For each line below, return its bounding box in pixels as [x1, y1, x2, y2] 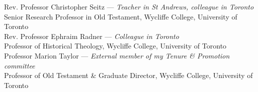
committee [4, 60, 35, 70]
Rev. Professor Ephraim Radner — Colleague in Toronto [4, 30, 179, 41]
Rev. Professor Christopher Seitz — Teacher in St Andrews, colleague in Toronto [4, 1, 254, 11]
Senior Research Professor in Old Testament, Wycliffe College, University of [4, 11, 237, 21]
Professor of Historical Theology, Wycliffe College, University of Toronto [4, 40, 227, 51]
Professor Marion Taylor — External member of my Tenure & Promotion [4, 50, 230, 60]
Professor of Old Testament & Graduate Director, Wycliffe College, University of [4, 70, 253, 80]
